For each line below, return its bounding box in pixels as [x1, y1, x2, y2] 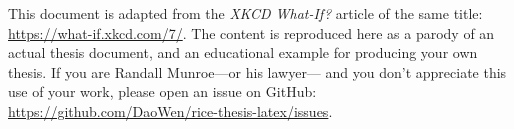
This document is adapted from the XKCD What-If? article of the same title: [8, 3, 483, 23]
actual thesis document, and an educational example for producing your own [8, 42, 478, 63]
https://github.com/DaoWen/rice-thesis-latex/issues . [8, 100, 333, 121]
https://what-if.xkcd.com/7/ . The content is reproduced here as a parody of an [8, 22, 495, 43]
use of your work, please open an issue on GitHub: [8, 81, 317, 102]
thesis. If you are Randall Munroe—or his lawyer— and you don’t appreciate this [8, 61, 507, 82]
